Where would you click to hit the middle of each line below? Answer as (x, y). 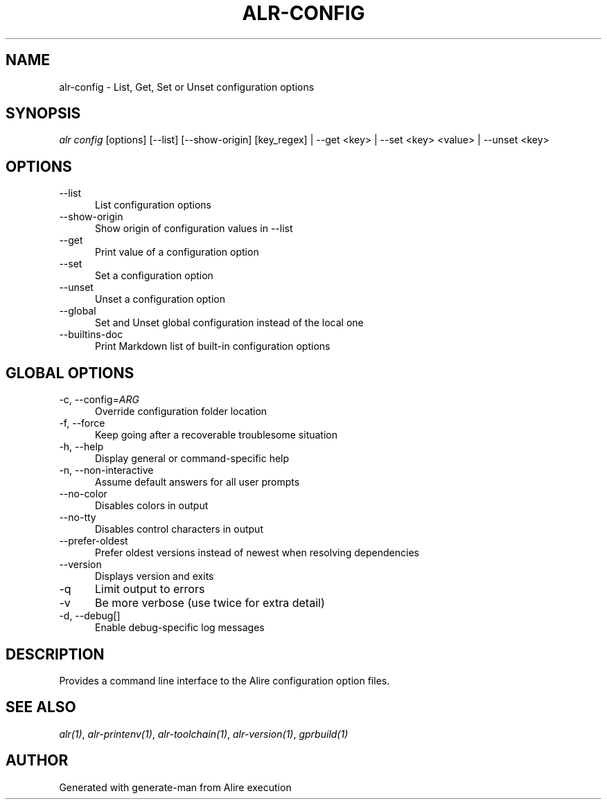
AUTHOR (37, 761)
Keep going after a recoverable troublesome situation (216, 435)
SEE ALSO (41, 707)
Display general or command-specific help (192, 459)
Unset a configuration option (160, 299)
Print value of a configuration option (177, 252)
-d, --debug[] (90, 616)
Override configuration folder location (181, 412)
